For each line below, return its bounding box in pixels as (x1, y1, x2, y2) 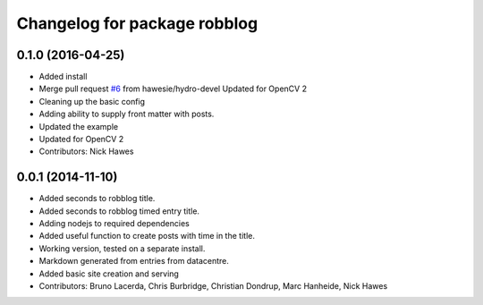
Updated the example (38, 121, 119, 131)
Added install (38, 72, 88, 82)
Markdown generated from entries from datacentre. (38, 256, 230, 267)
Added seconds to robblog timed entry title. (38, 206, 200, 216)
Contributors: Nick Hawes (38, 146, 134, 157)
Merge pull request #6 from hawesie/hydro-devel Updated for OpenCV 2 (38, 83, 308, 94)
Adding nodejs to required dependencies (38, 218, 190, 229)
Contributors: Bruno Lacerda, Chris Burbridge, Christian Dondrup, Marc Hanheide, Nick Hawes (38, 281, 388, 292)
